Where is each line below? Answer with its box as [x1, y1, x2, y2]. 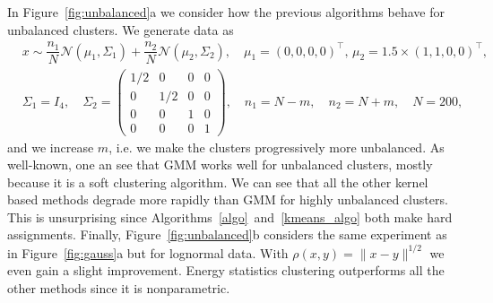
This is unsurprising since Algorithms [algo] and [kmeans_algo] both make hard [7, 207, 453, 226]
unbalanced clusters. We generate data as [7, 20, 234, 39]
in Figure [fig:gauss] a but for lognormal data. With [7, 243, 289, 262]
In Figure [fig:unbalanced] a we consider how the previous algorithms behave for [7, 3, 445, 21]
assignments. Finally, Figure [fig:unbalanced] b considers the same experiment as [7, 225, 447, 244]
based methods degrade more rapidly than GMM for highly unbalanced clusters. [7, 190, 448, 209]
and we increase [7, 137, 94, 156]
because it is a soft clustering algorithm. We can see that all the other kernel [7, 172, 428, 191]
